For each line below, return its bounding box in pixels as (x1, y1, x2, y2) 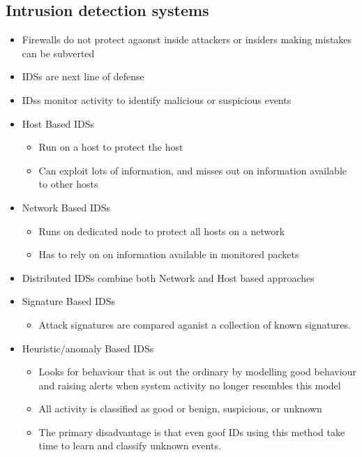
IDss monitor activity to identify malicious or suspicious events (22, 92, 292, 107)
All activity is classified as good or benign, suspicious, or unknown (38, 401, 322, 416)
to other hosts (38, 177, 98, 191)
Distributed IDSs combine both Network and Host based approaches (22, 270, 315, 285)
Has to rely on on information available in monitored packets (38, 247, 299, 262)
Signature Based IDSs (22, 294, 115, 308)
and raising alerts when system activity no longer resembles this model (38, 377, 341, 392)
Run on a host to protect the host (38, 140, 183, 154)
